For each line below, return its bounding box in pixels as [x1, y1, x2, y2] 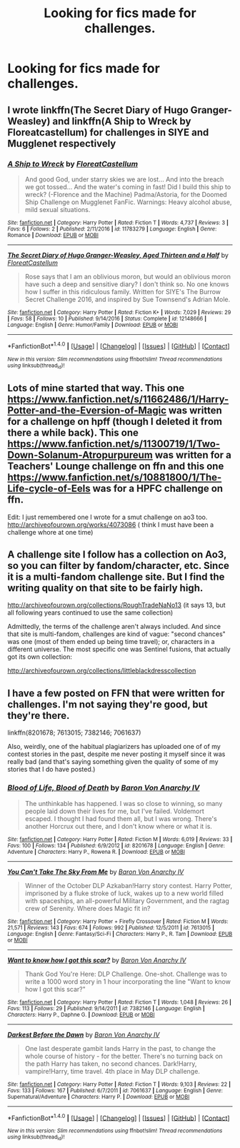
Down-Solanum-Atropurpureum [7, 449, 154, 461]
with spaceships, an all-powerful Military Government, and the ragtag [24, 896, 230, 905]
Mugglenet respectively [7, 137, 116, 149]
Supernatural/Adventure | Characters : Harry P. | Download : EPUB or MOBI [7, 1093, 190, 1100]
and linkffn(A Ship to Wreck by [52, 115, 191, 127]
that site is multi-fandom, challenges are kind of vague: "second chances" [7, 630, 226, 638]
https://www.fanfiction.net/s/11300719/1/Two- [7, 438, 220, 450]
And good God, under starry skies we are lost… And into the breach [24, 175, 224, 183]
